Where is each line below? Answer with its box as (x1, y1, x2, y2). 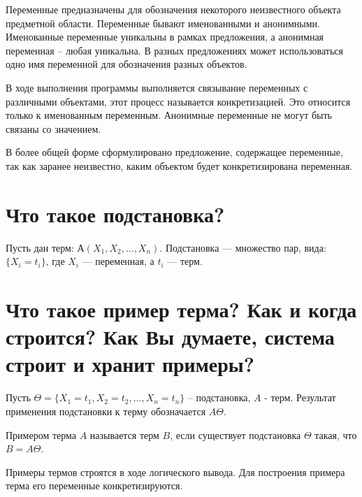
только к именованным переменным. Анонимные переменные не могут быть (6, 108, 333, 122)
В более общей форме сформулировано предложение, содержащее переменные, (6, 145, 343, 159)
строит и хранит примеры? (6, 350, 254, 378)
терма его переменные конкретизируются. (6, 478, 183, 493)
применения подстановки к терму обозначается (6, 403, 206, 418)
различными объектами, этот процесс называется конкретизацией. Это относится (6, 94, 351, 108)
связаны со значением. (6, 121, 101, 136)
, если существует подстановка (170, 427, 301, 442)
